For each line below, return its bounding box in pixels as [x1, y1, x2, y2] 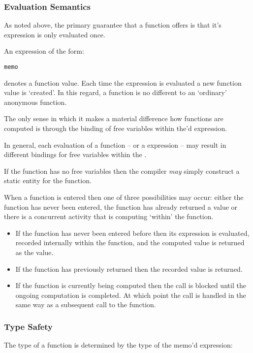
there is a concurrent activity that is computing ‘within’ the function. [4, 211, 214, 222]
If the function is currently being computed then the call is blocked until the [15, 280, 246, 290]
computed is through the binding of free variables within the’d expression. [4, 123, 227, 133]
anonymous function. [4, 96, 67, 107]
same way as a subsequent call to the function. [15, 299, 156, 310]
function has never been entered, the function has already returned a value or [4, 201, 238, 212]
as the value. [15, 247, 54, 257]
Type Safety [4, 320, 53, 332]
